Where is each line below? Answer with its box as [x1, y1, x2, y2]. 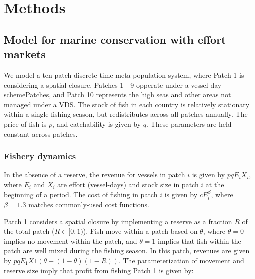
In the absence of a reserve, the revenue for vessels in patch [4, 169, 185, 180]
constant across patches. [4, 128, 78, 139]
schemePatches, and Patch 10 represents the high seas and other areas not [4, 89, 231, 100]
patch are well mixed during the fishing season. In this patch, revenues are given [4, 245, 250, 256]
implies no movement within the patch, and [4, 235, 137, 246]
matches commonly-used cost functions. [28, 199, 149, 209]
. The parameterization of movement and [118, 255, 244, 265]
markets [4, 46, 46, 62]
